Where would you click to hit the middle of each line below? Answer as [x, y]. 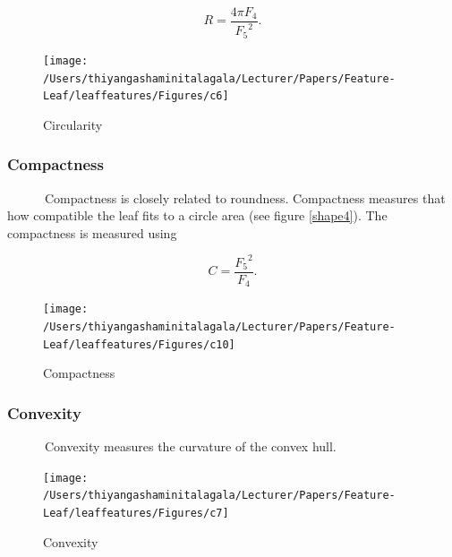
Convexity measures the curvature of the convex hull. [190, 446]
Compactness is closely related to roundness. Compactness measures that [245, 197]
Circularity [73, 124]
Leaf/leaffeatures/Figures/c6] [136, 96]
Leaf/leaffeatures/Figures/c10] [139, 344]
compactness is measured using [92, 232]
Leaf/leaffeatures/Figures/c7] [136, 514]
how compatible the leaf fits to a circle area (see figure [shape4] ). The [197, 215]
